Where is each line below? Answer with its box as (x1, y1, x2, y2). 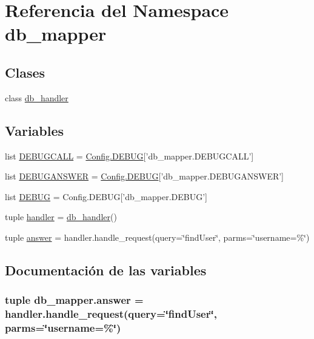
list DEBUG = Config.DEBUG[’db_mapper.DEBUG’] (5, 190, 207, 203)
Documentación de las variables (5, 260, 207, 279)
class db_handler (5, 91, 68, 104)
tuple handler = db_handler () (5, 210, 117, 223)
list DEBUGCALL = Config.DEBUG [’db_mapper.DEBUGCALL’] (5, 149, 254, 162)
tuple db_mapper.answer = (5, 292, 144, 307)
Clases (5, 62, 45, 81)
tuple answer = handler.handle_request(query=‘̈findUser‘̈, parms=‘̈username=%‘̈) (5, 230, 310, 243)
